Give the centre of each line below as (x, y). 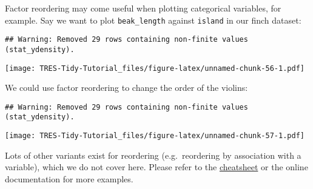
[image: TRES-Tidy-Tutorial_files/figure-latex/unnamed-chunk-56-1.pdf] (155, 68)
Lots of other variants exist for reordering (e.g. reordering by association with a (153, 155)
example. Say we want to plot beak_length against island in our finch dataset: (153, 20)
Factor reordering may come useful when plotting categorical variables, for (143, 8)
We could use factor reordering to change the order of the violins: (126, 88)
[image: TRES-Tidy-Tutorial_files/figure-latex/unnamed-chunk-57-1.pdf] (155, 136)
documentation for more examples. (69, 178)
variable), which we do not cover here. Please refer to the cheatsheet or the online (156, 167)
